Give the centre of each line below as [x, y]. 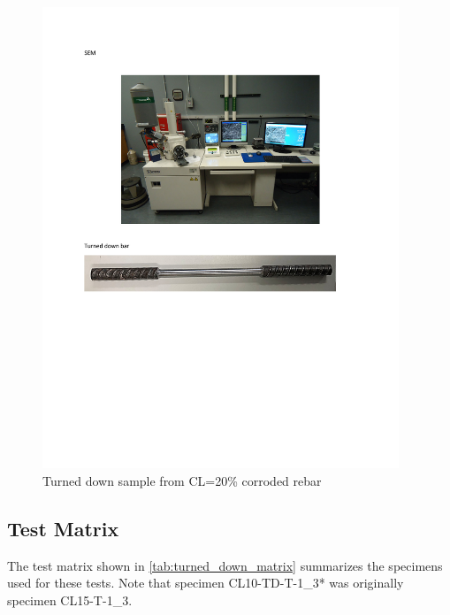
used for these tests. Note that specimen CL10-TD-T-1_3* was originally [206, 583]
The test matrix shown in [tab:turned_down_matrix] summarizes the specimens [225, 565]
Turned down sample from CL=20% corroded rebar [182, 481]
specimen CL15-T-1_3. [70, 600]
